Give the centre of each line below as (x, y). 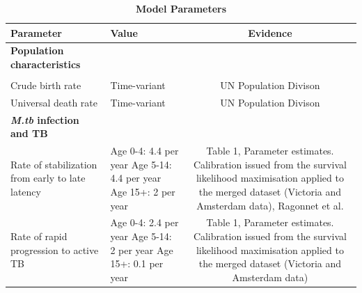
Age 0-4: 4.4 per (144, 151)
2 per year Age (142, 250)
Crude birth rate (46, 85)
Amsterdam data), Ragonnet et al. (270, 205)
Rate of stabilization (54, 164)
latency (26, 192)
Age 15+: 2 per (143, 192)
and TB (29, 133)
